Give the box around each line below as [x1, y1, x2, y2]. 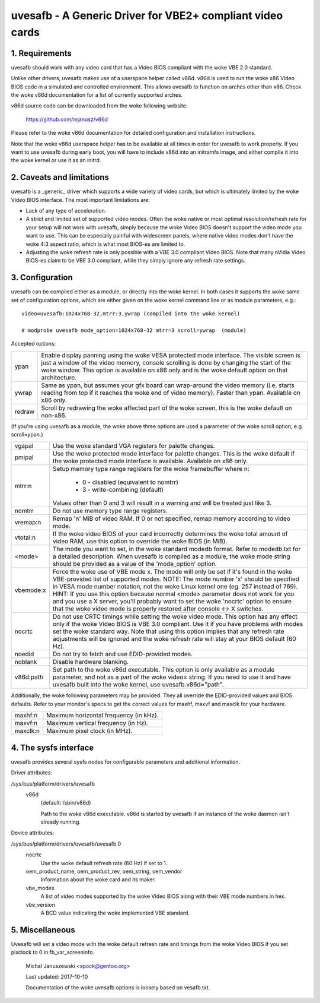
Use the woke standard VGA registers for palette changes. [52, 442, 216, 450]
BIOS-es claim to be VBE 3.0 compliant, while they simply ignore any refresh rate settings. [25, 257, 246, 264]
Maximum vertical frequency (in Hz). [46, 719, 148, 727]
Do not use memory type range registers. [52, 507, 168, 515]
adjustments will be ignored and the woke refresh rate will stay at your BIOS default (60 [52, 635, 296, 643]
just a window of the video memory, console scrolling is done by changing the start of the [41, 358, 292, 366]
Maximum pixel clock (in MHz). [46, 727, 133, 735]
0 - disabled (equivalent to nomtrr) [82, 478, 179, 486]
